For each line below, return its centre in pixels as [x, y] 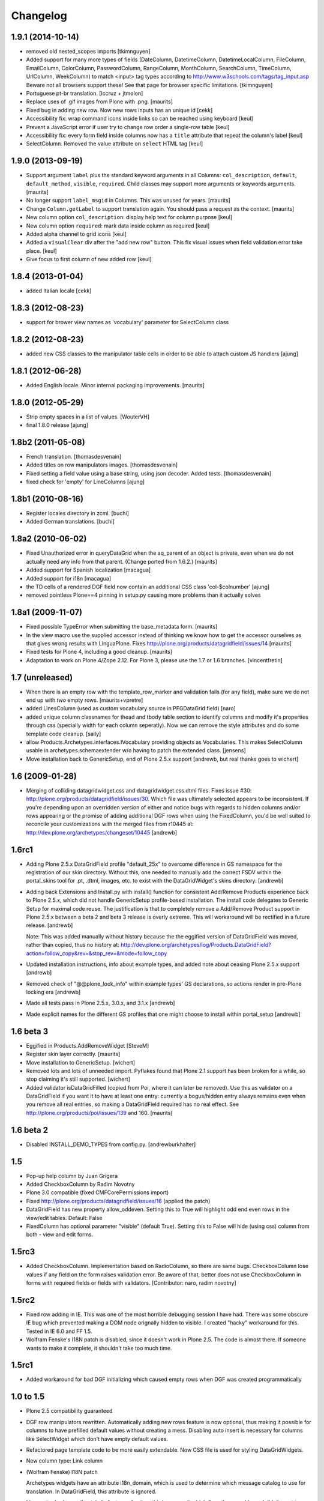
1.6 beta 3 [30, 1031]
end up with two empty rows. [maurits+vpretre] [85, 700]
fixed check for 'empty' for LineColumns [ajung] [85, 482]
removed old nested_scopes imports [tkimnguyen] [88, 52]
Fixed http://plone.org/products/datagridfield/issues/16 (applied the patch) [118, 1201]
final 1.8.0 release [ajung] [57, 425]
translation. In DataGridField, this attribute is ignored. [91, 1491]
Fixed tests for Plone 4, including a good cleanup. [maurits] [99, 652]
